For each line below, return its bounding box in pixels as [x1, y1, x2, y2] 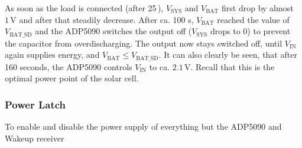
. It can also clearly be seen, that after [158, 48, 297, 61]
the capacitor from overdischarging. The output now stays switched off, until [5, 37, 282, 49]
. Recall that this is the [190, 60, 275, 73]
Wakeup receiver [5, 131, 64, 144]
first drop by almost [222, 2, 294, 14]
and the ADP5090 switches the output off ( [35, 25, 192, 37]
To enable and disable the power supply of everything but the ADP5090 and [5, 120, 282, 133]
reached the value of [217, 13, 290, 25]
